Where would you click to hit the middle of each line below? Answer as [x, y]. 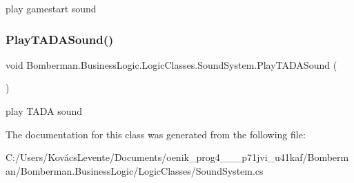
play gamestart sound [51, 8]
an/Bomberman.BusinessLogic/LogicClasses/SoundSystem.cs [135, 170]
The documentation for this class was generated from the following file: [156, 134]
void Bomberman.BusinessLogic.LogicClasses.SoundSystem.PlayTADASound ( [171, 64]
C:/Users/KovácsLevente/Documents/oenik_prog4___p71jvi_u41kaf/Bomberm [177, 157]
